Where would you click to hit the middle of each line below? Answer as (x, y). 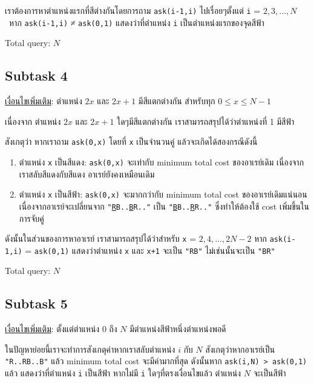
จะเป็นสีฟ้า (270, 373)
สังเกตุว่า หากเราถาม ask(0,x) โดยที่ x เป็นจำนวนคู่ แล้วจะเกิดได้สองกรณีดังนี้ (131, 142)
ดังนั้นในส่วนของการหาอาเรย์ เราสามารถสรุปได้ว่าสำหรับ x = (101, 238)
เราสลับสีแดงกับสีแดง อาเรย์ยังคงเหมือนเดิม (87, 174)
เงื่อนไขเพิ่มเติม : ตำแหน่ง (44, 101)
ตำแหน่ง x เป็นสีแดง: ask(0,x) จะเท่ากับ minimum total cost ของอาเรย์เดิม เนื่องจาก (162, 162)
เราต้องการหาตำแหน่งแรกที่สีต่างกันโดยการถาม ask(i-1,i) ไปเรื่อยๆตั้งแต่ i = (133, 10)
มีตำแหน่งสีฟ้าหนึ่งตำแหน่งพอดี (178, 329)
